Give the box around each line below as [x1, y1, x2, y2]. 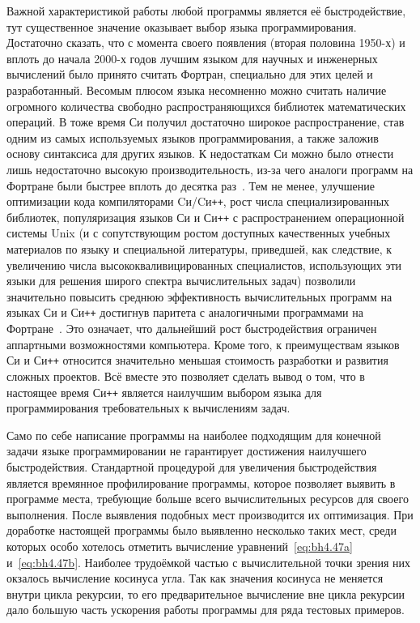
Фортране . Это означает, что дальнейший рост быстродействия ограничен [6, 320, 377, 337]
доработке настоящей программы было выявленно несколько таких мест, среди [6, 522, 397, 539]
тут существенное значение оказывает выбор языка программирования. [6, 18, 357, 35]
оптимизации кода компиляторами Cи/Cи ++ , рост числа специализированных [6, 193, 390, 210]
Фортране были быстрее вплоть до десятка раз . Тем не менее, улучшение [6, 177, 375, 194]
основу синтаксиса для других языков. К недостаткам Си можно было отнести [6, 145, 394, 162]
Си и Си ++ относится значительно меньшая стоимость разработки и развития [6, 352, 388, 369]
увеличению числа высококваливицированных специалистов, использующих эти [6, 256, 401, 273]
